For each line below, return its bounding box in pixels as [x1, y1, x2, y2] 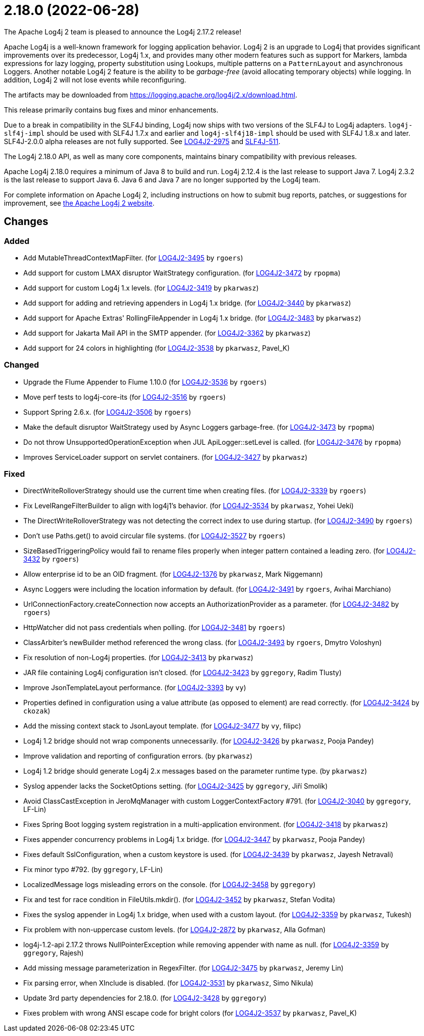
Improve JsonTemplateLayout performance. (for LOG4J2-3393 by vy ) [23, 683, 246, 692]
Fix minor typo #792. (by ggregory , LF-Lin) [23, 865, 163, 874]
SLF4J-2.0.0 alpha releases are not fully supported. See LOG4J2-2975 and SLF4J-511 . [4, 137, 281, 146]
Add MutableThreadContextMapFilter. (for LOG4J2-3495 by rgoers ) [23, 253, 243, 262]
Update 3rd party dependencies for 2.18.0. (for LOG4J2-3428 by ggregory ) [23, 994, 267, 1003]
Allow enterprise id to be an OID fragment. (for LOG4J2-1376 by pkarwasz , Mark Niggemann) [23, 570, 323, 579]
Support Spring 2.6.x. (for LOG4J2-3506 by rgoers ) [23, 407, 191, 416]
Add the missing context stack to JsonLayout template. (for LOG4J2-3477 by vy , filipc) [23, 722, 301, 730]
